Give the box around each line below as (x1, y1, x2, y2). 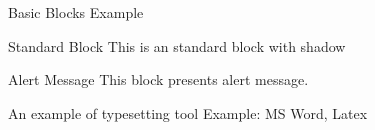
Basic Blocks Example (8, 2, 144, 22)
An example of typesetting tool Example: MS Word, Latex (8, 102, 368, 123)
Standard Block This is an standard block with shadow (8, 35, 346, 56)
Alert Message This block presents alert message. (8, 69, 309, 90)
